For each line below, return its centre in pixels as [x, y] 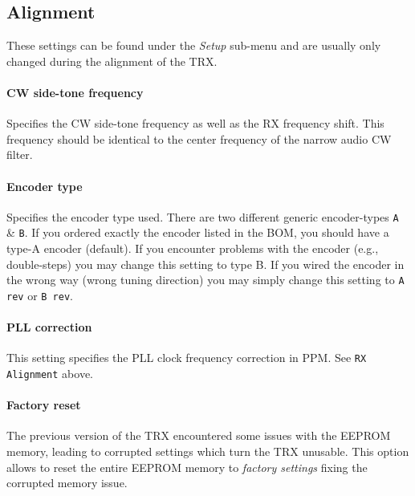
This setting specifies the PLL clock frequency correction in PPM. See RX [187, 358]
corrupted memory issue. [67, 483]
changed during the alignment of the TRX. [112, 61]
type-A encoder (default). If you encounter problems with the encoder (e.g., [193, 248]
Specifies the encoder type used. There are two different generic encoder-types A [203, 216]
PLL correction [49, 327]
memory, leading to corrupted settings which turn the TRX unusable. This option [208, 451]
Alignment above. [50, 374]
